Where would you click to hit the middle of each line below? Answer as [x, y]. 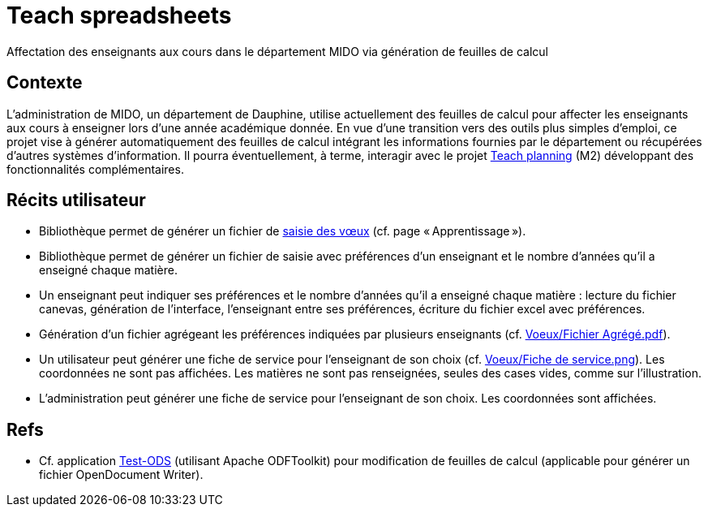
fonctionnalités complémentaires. [95, 169]
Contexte [45, 83]
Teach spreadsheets [119, 15]
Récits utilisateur [76, 200]
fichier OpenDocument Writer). [121, 475]
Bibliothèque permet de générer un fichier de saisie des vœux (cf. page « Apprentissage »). [283, 231]
